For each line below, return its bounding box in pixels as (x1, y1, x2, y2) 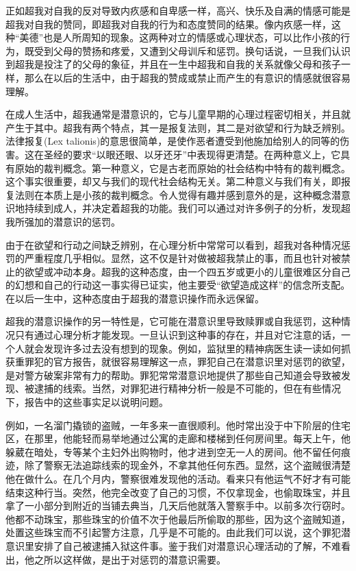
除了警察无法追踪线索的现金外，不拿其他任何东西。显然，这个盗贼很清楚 (24, 458, 351, 472)
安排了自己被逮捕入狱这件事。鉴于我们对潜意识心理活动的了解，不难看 (34, 538, 351, 552)
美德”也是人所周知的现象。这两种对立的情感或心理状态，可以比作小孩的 (19, 30, 341, 45)
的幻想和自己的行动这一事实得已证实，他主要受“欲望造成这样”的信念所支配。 (5, 278, 351, 292)
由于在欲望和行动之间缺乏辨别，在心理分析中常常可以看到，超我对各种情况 (5, 237, 341, 252)
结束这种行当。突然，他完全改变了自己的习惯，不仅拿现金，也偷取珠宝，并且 (5, 485, 351, 499)
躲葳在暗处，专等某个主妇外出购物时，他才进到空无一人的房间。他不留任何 (5, 444, 341, 459)
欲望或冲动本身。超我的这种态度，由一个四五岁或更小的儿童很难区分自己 (24, 264, 351, 278)
